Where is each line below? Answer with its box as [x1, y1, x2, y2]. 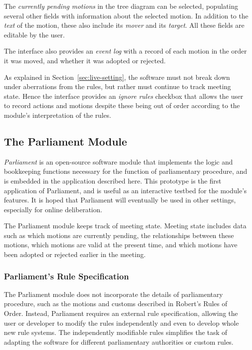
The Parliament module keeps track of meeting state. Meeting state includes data [4, 221, 247, 231]
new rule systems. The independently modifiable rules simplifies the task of [4, 327, 227, 337]
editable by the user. [4, 29, 65, 39]
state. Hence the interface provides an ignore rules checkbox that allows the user [4, 91, 243, 101]
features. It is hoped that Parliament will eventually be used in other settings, [4, 195, 236, 205]
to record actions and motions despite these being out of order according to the [4, 100, 240, 111]
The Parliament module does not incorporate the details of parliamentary [4, 289, 223, 299]
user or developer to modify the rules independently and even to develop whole [4, 317, 239, 328]
